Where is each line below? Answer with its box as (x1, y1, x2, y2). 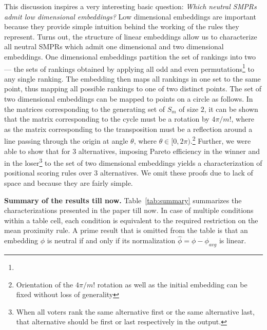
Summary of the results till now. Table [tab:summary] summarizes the (4, 195, 242, 205)
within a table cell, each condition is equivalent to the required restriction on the (4, 215, 258, 225)
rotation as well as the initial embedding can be (97, 279, 247, 289)
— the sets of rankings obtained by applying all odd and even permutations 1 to (4, 62, 254, 74)
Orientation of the (16, 279, 73, 289)
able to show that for (4, 145, 70, 156)
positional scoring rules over (4, 167, 92, 178)
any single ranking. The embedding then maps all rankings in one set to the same (4, 73, 261, 84)
